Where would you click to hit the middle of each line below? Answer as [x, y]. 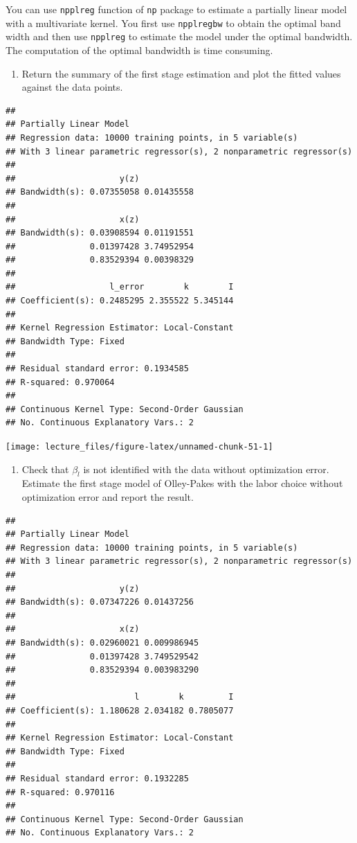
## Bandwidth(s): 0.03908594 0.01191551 [100, 233]
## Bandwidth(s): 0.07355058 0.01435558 [100, 192]
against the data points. [72, 87]
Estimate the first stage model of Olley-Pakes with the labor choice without [182, 483]
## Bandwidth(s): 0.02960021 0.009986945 [102, 642]
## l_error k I [120, 287]
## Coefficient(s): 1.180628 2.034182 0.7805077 [120, 710]
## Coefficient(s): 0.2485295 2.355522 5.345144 [120, 301]
